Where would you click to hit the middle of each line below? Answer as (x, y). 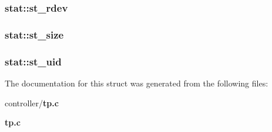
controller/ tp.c (32, 103)
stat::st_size (34, 34)
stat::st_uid (33, 61)
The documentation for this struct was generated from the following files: (137, 83)
